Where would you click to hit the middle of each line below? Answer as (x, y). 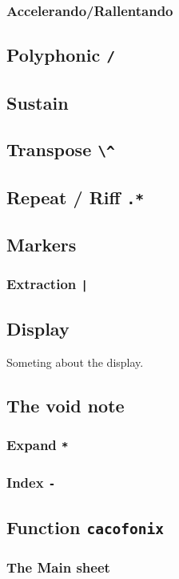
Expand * (38, 445)
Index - (31, 482)
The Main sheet (58, 567)
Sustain (38, 102)
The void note (66, 406)
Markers (42, 245)
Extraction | (47, 284)
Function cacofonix (86, 527)
